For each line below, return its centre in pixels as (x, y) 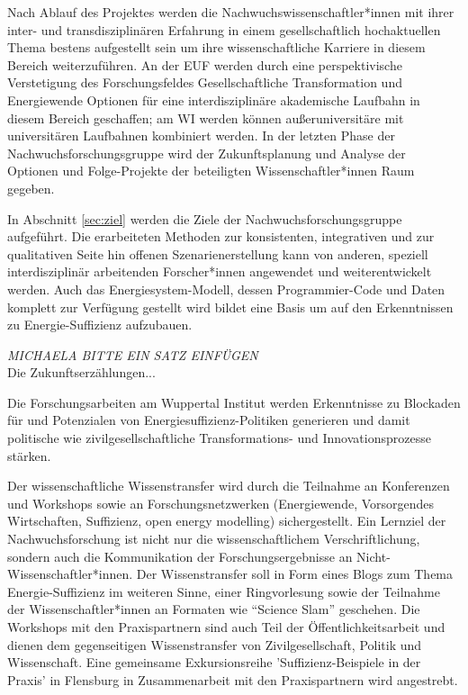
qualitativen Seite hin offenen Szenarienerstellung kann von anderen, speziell (218, 253)
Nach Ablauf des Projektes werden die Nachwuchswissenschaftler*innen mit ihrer (231, 12)
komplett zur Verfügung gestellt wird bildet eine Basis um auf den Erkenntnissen (230, 307)
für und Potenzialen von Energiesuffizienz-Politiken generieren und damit (209, 420)
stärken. (29, 455)
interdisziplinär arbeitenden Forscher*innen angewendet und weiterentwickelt (220, 271)
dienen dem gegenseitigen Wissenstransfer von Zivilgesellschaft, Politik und (215, 644)
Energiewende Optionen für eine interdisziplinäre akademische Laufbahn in (214, 99)
